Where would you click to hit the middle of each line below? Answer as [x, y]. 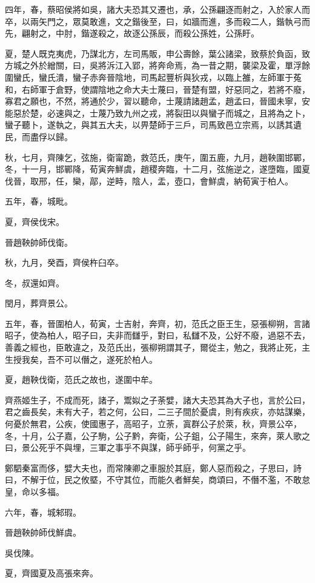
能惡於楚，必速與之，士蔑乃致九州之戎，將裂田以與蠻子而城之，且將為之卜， [157, 113]
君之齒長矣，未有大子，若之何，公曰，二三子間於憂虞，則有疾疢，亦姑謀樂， [157, 412]
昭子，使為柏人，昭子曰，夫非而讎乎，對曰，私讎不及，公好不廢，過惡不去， [157, 335]
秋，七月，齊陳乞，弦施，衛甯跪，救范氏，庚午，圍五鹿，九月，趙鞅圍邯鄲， [157, 157]
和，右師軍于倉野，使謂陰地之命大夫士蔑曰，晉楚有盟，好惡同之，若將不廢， [157, 89]
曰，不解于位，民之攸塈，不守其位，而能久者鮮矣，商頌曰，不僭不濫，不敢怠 [157, 480]
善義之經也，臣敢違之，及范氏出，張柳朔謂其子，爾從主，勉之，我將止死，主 [157, 347]
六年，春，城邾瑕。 [43, 512]
